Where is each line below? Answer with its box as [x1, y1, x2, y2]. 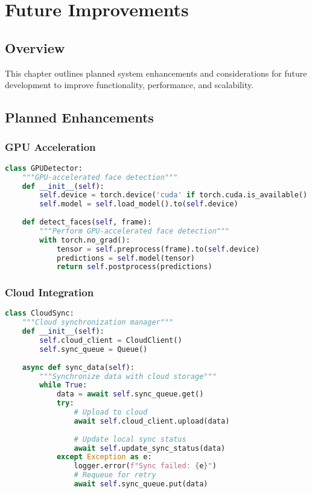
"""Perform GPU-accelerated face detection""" [39, 226, 230, 235]
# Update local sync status [74, 434, 186, 444]
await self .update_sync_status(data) [74, 444, 226, 453]
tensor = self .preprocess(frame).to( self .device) [56, 244, 260, 253]
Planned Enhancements [5, 108, 154, 127]
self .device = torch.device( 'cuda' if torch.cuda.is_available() [39, 191, 308, 200]
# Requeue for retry [74, 471, 156, 480]
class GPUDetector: [5, 164, 83, 173]
